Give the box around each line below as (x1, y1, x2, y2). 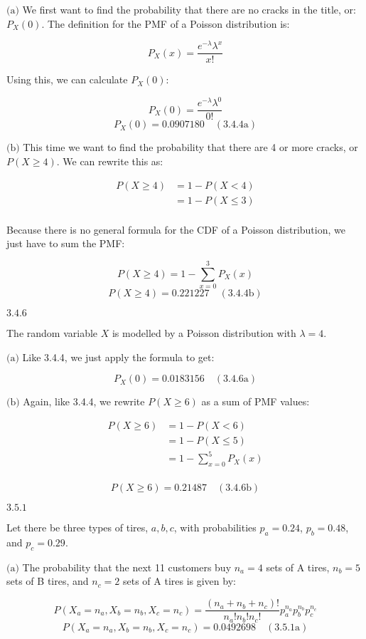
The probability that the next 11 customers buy (22, 559, 232, 574)
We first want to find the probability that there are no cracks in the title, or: (22, 2, 356, 16)
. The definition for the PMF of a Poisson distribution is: (41, 16, 290, 31)
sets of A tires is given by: (122, 573, 236, 588)
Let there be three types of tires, (6, 520, 149, 535)
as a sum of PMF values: (201, 394, 310, 409)
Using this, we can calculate (6, 72, 128, 87)
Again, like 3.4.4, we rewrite (23, 394, 145, 409)
